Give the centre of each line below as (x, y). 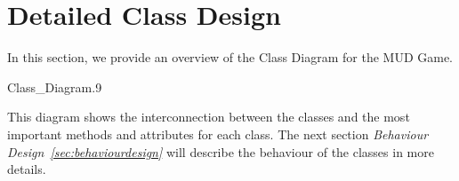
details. (27, 169)
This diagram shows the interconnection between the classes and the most (209, 117)
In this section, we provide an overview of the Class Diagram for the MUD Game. (230, 57)
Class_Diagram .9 (55, 87)
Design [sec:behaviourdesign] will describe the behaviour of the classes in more (221, 151)
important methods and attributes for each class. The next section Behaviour (218, 134)
